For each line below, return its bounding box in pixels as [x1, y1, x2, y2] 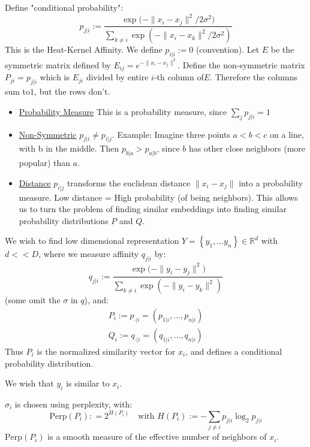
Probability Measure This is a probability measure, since [19, 105, 227, 117]
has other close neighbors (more [189, 142, 306, 155]
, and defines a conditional [185, 345, 282, 357]
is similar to [66, 377, 110, 389]
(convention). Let [195, 43, 260, 56]
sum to [5, 85, 31, 98]
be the [270, 43, 294, 56]
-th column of [154, 71, 204, 83]
